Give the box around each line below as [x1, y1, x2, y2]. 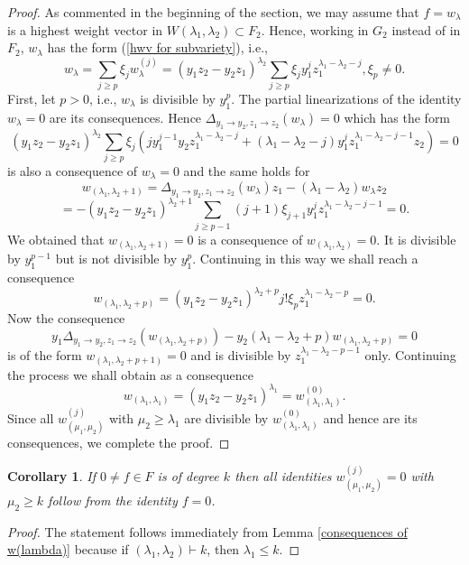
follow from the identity [48, 491, 178, 510]
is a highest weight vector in [7, 20, 163, 39]
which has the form [344, 107, 451, 126]
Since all [7, 408, 54, 427]
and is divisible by [190, 345, 291, 364]
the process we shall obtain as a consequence [7, 365, 253, 384]
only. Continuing [364, 345, 456, 364]
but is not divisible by [55, 249, 178, 268]
